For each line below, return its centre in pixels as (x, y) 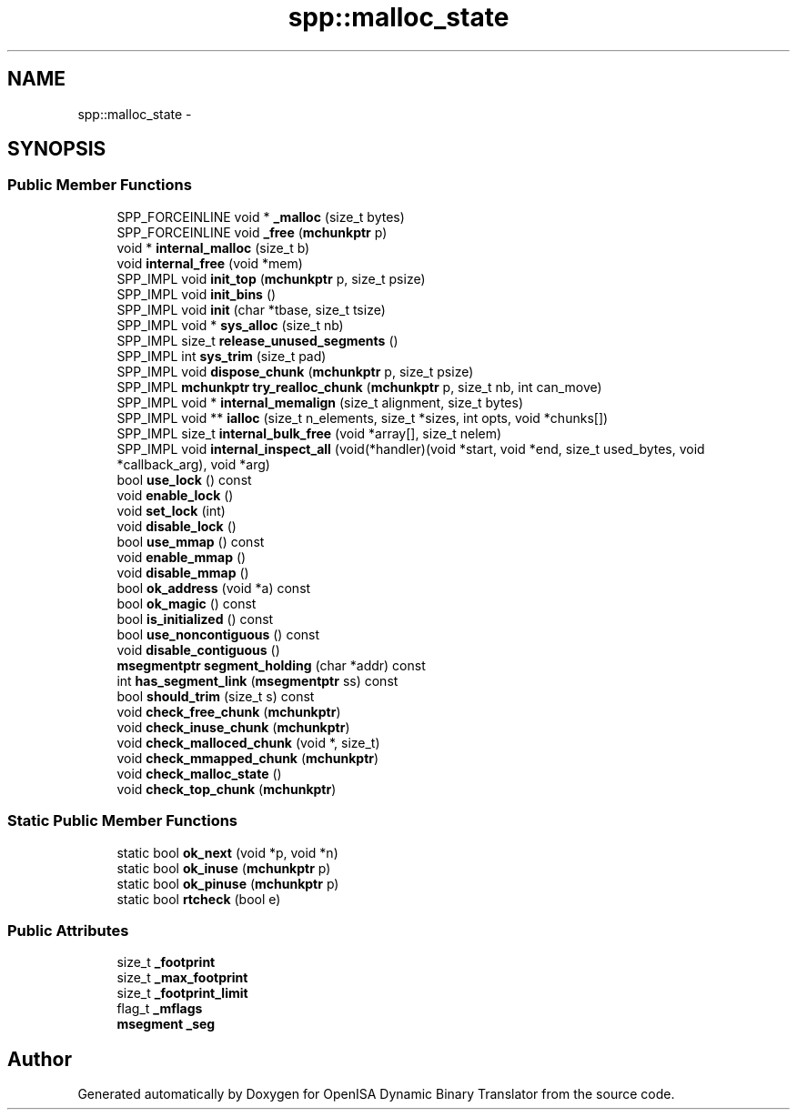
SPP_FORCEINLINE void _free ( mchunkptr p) (252, 232)
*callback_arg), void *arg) (193, 464)
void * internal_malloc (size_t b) (213, 247)
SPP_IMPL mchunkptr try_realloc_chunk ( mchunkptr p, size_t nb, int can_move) (359, 387)
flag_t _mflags (160, 1009)
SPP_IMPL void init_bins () (197, 294)
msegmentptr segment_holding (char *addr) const (271, 665)
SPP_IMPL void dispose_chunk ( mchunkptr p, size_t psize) (295, 371)
